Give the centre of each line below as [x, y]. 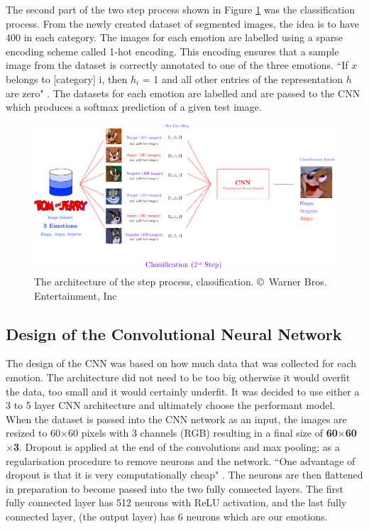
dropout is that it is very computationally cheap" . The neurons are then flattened [184, 475]
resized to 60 [33, 433]
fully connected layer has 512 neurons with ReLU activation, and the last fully [176, 502]
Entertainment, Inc [76, 295]
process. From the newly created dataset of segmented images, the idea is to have [183, 23]
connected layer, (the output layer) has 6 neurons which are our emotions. [167, 516]
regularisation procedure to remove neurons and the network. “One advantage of [181, 460]
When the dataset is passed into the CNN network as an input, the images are [176, 419]
